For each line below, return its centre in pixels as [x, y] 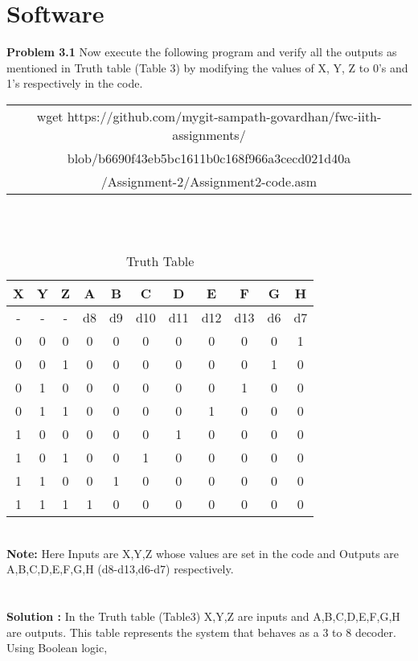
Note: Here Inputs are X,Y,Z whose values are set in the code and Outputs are [203, 553]
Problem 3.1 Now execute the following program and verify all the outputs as [202, 52]
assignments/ [209, 134]
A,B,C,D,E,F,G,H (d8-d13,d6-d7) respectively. [120, 569]
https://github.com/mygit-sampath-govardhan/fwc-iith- [224, 116]
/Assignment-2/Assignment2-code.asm [209, 181]
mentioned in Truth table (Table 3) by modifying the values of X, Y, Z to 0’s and [207, 67]
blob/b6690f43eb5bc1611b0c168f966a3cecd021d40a [209, 158]
